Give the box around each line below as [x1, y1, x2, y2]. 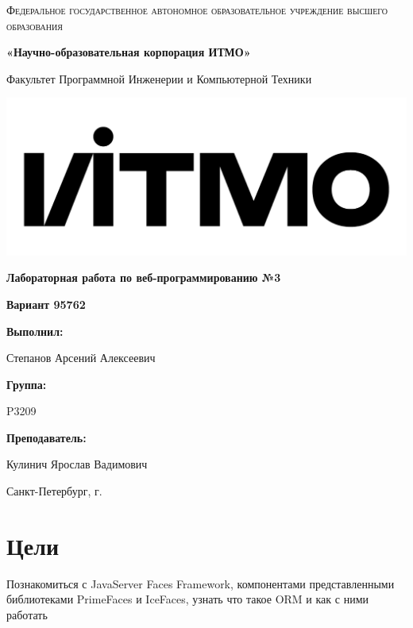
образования [6, 17, 63, 33]
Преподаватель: [6, 429, 87, 445]
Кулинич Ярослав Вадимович [6, 456, 148, 472]
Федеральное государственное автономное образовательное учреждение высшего [6, 2, 388, 17]
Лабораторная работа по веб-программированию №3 [6, 269, 281, 286]
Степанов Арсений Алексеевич [6, 349, 156, 366]
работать [6, 606, 48, 622]
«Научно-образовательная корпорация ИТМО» [6, 44, 251, 60]
